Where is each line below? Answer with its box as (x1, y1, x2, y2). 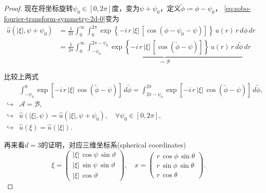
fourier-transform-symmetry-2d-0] (4, 13, 105, 24)
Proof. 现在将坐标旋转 (4, 3, 73, 13)
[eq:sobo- (224, 3, 251, 13)
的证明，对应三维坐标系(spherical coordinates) (41, 140, 186, 150)
